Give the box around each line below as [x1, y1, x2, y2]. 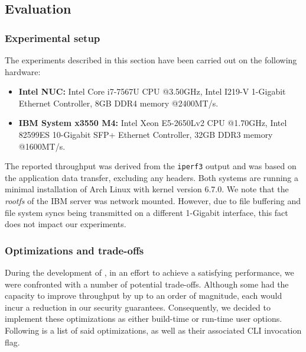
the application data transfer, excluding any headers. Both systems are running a [5, 171, 299, 183]
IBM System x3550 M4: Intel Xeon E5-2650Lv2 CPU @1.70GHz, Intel [18, 117, 287, 129]
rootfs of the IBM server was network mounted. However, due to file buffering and [5, 195, 301, 206]
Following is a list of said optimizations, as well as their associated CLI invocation [5, 324, 302, 336]
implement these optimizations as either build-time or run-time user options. [5, 312, 282, 325]
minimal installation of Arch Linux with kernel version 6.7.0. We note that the [5, 183, 289, 195]
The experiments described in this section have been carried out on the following [5, 54, 297, 66]
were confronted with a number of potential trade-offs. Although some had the [5, 277, 289, 290]
